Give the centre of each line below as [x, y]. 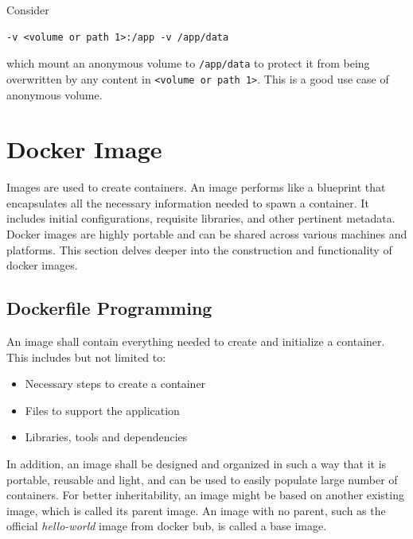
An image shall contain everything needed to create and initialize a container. [196, 341]
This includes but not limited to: [86, 357]
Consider [28, 10]
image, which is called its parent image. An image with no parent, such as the [196, 510]
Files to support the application [102, 410]
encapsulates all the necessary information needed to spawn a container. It [188, 202]
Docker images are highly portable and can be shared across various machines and [207, 234]
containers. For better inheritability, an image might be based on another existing [205, 495]
